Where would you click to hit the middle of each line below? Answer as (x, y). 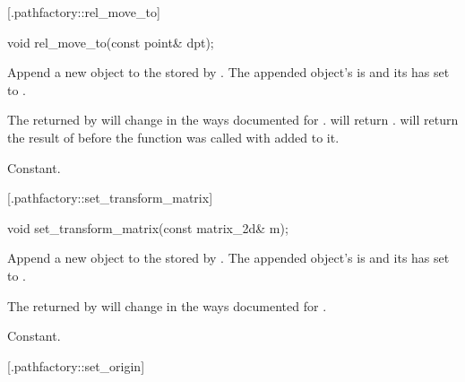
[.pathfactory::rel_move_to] (84, 12)
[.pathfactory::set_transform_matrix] (110, 198)
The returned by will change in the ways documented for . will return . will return (233, 120)
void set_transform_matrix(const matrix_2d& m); (148, 227)
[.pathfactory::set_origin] (76, 365)
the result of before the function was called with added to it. (173, 137)
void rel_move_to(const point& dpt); (111, 42)
